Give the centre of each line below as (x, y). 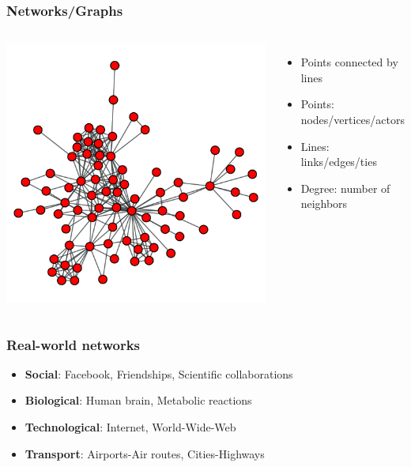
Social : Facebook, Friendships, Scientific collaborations (159, 373)
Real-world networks (73, 344)
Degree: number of (345, 188)
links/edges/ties (339, 162)
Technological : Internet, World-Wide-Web (130, 427)
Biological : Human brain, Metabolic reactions (138, 400)
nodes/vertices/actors (353, 119)
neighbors (324, 203)
